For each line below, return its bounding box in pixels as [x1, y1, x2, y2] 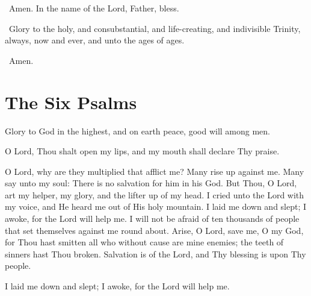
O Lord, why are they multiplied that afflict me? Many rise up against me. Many [5, 165, 304, 177]
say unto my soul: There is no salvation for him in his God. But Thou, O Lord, [5, 177, 297, 189]
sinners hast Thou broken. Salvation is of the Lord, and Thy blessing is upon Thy [5, 247, 306, 260]
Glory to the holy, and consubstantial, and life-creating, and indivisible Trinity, [8, 22, 301, 34]
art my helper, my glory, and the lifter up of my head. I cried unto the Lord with [5, 188, 304, 201]
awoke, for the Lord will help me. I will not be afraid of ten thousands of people [5, 212, 300, 225]
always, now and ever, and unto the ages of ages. [5, 34, 185, 46]
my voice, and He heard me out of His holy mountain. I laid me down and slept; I [5, 200, 307, 213]
